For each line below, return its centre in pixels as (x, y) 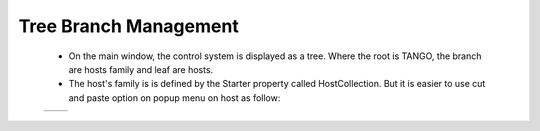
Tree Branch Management (128, 26)
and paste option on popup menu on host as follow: (174, 97)
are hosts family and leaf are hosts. (141, 69)
